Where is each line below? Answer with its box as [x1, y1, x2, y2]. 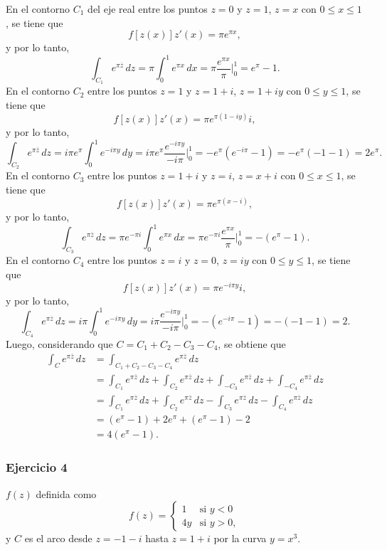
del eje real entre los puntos [88, 1, 208, 16]
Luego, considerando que [6, 337, 113, 351]
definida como [36, 486, 97, 501]
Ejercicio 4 [6, 458, 68, 476]
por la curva [213, 531, 267, 546]
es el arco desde [24, 531, 92, 546]
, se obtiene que [218, 337, 286, 351]
